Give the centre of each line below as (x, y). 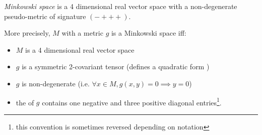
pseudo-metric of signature (45, 16)
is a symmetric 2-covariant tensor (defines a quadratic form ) (116, 66)
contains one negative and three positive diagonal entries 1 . (132, 101)
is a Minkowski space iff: (149, 33)
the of (25, 102)
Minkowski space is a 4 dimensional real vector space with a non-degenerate (121, 6)
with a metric (82, 33)
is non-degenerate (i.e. (56, 83)
